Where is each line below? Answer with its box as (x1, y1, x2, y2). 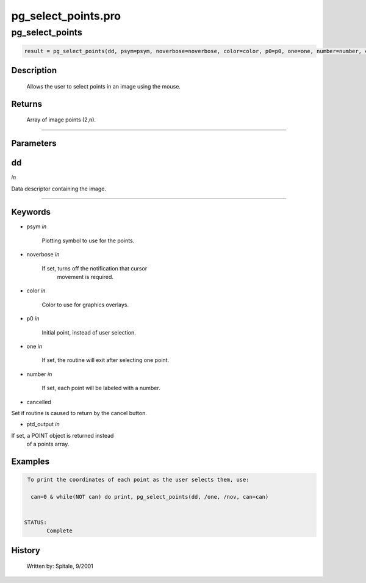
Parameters (11, 138, 57, 149)
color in (26, 287, 46, 294)
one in (26, 342, 43, 350)
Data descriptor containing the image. (11, 185, 107, 192)
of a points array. (26, 440, 70, 448)
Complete (46, 527, 73, 534)
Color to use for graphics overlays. (41, 301, 129, 308)
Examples (11, 456, 50, 466)
